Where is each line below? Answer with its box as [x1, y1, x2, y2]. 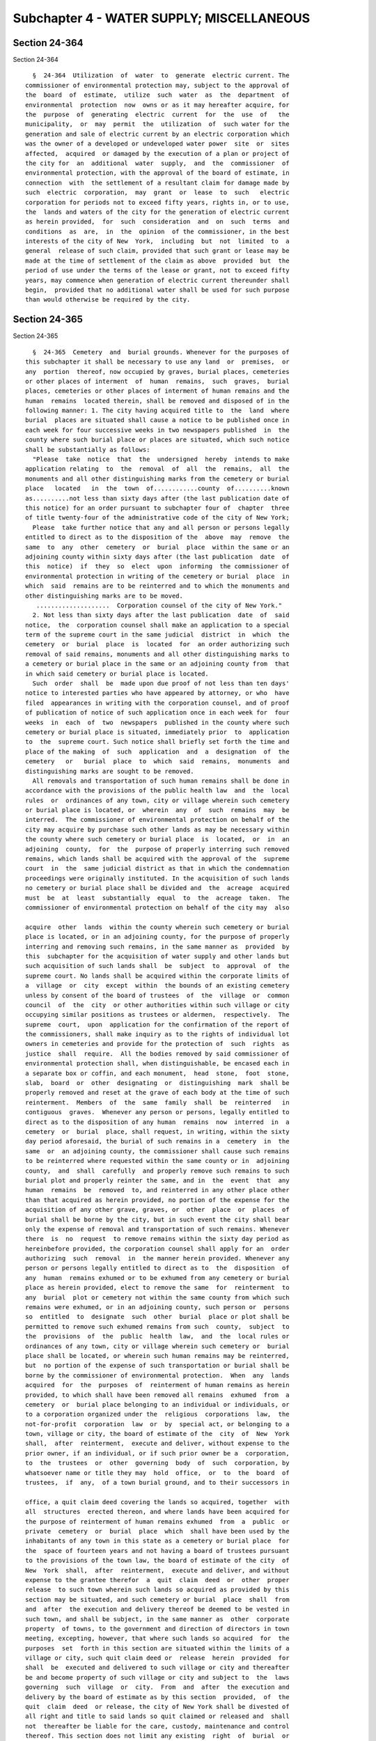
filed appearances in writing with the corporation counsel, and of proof [25, 698, 290, 707]
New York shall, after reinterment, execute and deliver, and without [25, 1566, 290, 1574]
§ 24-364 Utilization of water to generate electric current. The [32, 72, 290, 79]
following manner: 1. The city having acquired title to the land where [25, 407, 290, 414]
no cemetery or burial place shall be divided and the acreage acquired [25, 884, 290, 892]
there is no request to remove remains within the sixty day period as [25, 1235, 290, 1243]
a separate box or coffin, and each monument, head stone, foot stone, [25, 1069, 290, 1077]
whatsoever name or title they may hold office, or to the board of [25, 1469, 290, 1476]
